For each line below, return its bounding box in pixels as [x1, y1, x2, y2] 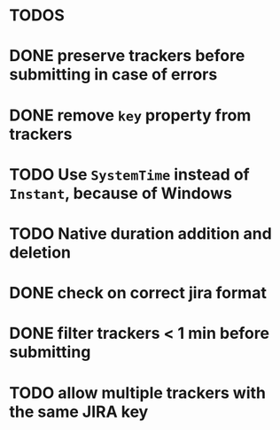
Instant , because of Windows [9, 183, 233, 203]
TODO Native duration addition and [9, 223, 272, 243]
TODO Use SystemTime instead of [9, 165, 250, 184]
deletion [9, 242, 72, 262]
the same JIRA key [9, 402, 149, 421]
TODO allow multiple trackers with [9, 382, 266, 403]
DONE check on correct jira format [9, 283, 268, 303]
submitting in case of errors [9, 65, 218, 85]
